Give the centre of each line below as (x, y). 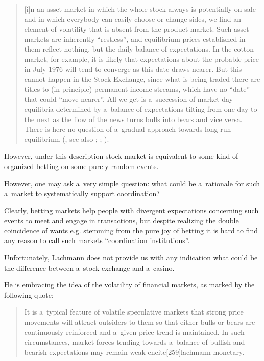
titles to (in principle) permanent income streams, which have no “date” (137, 89)
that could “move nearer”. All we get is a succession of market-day (129, 99)
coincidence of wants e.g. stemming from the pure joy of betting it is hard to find (131, 230)
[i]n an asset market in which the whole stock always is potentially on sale (140, 9)
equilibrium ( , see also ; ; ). (67, 139)
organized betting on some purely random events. (81, 166)
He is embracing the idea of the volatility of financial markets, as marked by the (129, 285)
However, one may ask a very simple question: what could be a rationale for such (132, 183)
